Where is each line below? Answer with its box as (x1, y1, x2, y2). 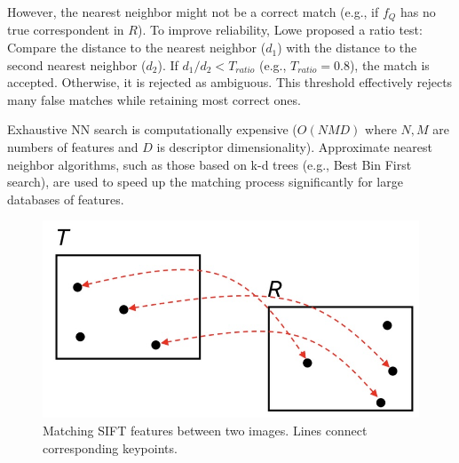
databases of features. (7, 189, 124, 208)
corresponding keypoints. (43, 438, 178, 457)
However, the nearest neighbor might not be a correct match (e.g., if (7, 3, 379, 20)
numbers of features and (7, 138, 138, 156)
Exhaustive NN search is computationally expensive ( (7, 120, 297, 139)
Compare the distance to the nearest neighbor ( (7, 38, 266, 57)
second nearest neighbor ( (7, 55, 146, 74)
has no (400, 3, 436, 20)
